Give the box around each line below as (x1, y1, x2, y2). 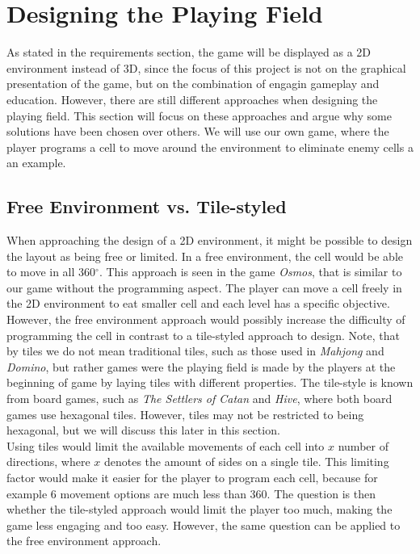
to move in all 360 (6, 263, 96, 280)
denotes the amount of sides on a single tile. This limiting (103, 453, 389, 470)
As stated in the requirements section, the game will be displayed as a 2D (6, 44, 372, 61)
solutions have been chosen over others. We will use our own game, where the (6, 123, 389, 140)
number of (338, 437, 388, 454)
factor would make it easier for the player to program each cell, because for (6, 468, 378, 485)
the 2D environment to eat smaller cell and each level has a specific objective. (6, 295, 390, 312)
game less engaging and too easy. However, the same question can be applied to (6, 516, 401, 533)
